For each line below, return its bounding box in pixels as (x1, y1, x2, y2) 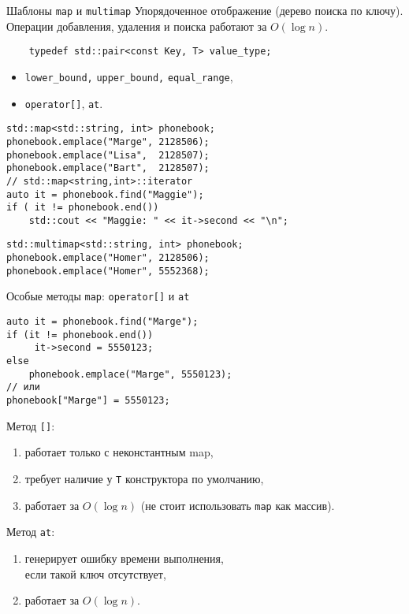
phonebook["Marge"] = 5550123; (6, 395, 170, 407)
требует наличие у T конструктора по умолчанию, (24, 470, 264, 486)
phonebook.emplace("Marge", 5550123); (28, 368, 232, 380)
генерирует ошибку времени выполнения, (24, 549, 224, 566)
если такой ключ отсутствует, (24, 565, 166, 582)
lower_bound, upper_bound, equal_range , (24, 68, 233, 84)
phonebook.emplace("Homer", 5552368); (6, 265, 210, 277)
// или (6, 381, 40, 393)
